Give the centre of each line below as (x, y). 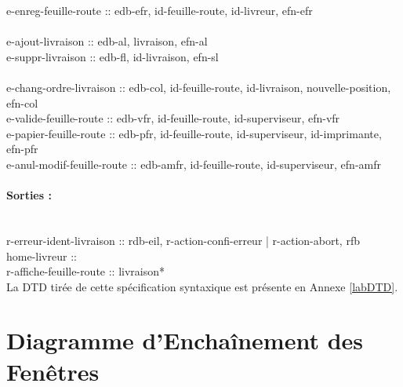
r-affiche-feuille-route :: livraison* (86, 271)
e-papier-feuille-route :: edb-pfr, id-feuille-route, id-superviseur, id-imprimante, (194, 133)
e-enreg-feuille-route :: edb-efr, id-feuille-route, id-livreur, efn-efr (160, 10)
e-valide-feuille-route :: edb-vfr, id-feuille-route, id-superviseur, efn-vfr (173, 118)
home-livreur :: (42, 256)
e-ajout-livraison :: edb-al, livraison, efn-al (107, 41)
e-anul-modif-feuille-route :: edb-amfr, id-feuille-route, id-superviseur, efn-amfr (194, 164)
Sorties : (29, 195)
